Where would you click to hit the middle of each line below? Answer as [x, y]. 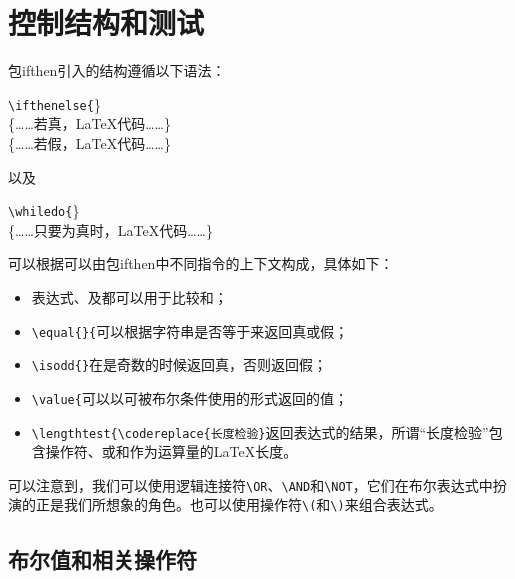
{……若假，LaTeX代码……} [89, 142]
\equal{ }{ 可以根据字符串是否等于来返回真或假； [190, 330]
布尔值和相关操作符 [102, 558]
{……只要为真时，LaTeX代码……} [110, 229]
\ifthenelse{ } [54, 103]
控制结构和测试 [106, 22]
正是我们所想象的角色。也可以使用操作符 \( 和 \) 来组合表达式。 [239, 504]
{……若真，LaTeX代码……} [89, 123]
